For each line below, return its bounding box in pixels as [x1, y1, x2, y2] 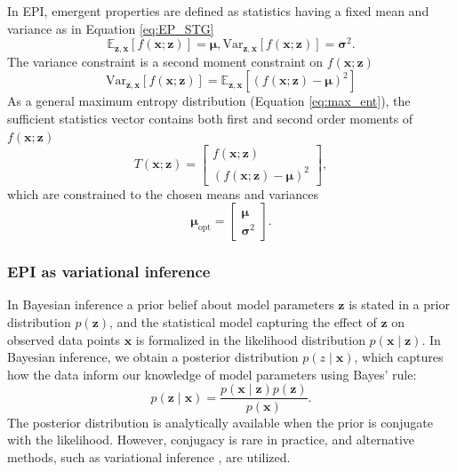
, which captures [354, 348, 444, 366]
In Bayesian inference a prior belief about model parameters [7, 295, 334, 314]
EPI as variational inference [7, 260, 211, 283]
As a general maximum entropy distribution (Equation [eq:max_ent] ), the [7, 92, 411, 110]
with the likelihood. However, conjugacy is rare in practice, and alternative [7, 430, 415, 449]
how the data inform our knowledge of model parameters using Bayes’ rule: [7, 364, 417, 383]
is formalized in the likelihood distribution [135, 330, 365, 348]
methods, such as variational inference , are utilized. [7, 447, 291, 466]
